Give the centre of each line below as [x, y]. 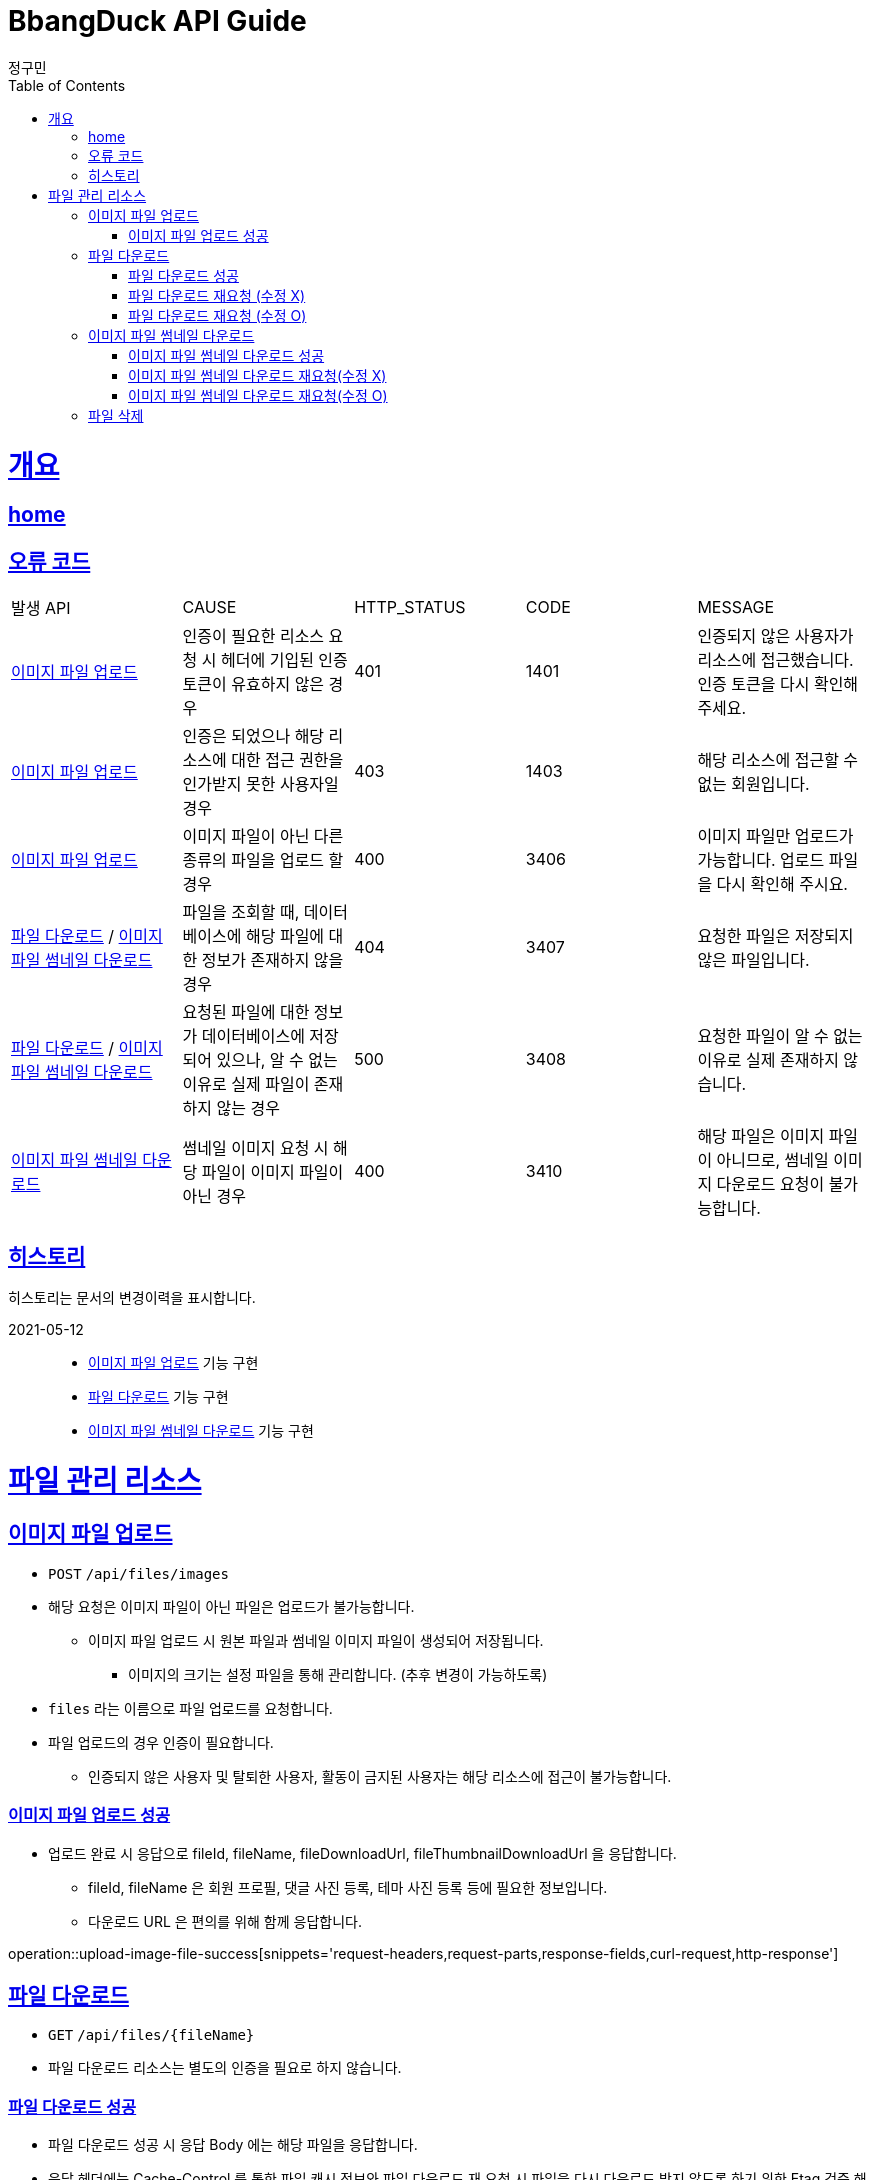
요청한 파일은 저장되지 [775, 936]
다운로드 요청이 [770, 1184]
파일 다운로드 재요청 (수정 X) [217, 295]
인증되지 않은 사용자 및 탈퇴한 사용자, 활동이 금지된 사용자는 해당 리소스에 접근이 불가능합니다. [380, 1776]
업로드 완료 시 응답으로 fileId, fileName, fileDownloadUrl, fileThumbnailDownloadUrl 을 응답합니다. [362, 1853]
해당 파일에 [285, 936]
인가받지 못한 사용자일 [260, 784]
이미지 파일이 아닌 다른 [263, 836]
